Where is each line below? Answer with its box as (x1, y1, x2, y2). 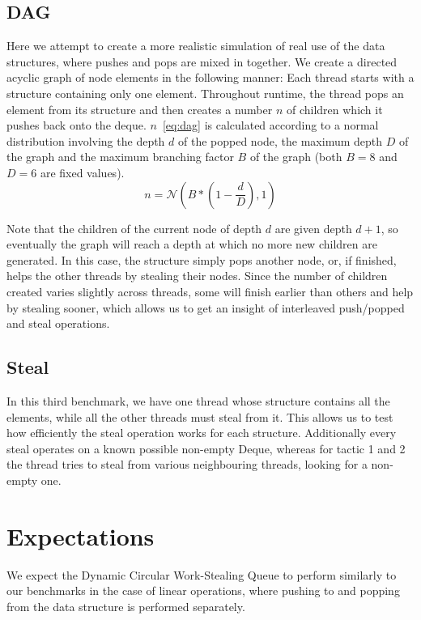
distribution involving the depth (6, 132, 165, 149)
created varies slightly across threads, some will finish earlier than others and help (6, 282, 414, 299)
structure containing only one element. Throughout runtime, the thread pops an (6, 84, 404, 101)
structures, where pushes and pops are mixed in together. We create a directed (6, 53, 398, 70)
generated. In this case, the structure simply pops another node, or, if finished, (6, 251, 397, 268)
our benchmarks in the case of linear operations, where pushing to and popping (6, 582, 400, 599)
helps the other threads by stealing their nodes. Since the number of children (6, 267, 388, 284)
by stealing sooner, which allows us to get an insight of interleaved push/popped (6, 299, 405, 316)
